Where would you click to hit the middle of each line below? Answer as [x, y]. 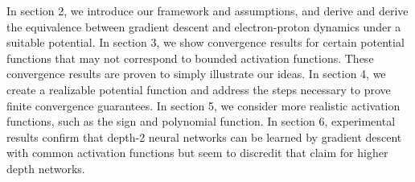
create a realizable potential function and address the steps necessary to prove [199, 89]
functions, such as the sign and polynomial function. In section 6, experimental [201, 121]
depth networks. [46, 168]
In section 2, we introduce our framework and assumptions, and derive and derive [207, 10]
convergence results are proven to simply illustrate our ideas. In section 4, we [196, 74]
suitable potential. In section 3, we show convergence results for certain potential [205, 42]
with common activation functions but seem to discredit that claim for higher [197, 153]
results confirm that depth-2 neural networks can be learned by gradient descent [204, 136]
